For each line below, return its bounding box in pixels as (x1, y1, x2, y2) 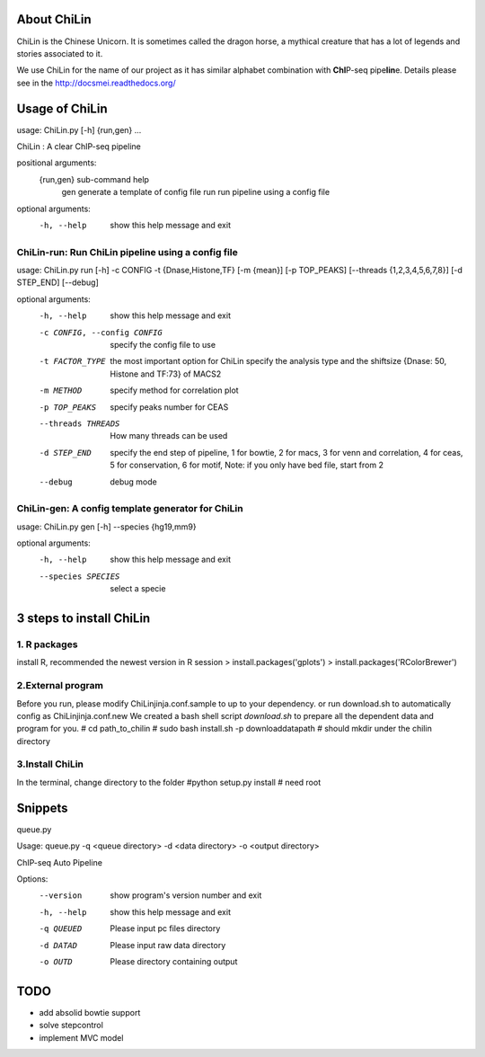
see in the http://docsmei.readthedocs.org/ (16, 77, 177, 88)
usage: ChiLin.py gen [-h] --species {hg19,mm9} (16, 521, 197, 532)
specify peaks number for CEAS (110, 401, 229, 413)
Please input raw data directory (110, 939, 226, 950)
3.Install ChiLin (16, 758, 84, 770)
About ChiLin (16, 12, 92, 27)
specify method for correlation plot (110, 385, 239, 395)
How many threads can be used (110, 431, 228, 441)
